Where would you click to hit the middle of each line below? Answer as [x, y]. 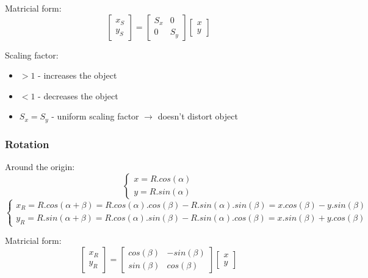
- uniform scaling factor [95, 116]
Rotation [27, 144]
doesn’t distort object [198, 116]
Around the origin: [40, 167]
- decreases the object [78, 95]
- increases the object [78, 75]
